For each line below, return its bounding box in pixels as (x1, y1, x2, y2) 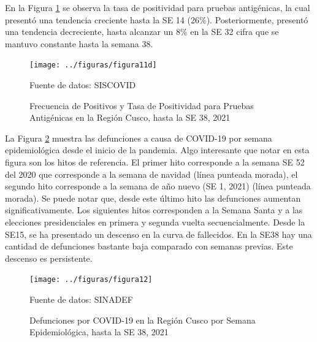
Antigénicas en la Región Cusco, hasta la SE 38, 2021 (29, 111, 231, 124)
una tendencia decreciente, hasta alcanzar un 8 (5, 25, 180, 38)
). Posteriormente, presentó (206, 13, 308, 26)
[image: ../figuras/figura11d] (29, 61, 157, 70)
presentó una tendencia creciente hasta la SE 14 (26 (5, 13, 199, 26)
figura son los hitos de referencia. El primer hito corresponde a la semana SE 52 (5, 156, 305, 168)
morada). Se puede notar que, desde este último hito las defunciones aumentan (5, 191, 301, 204)
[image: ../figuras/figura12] (29, 275, 153, 284)
